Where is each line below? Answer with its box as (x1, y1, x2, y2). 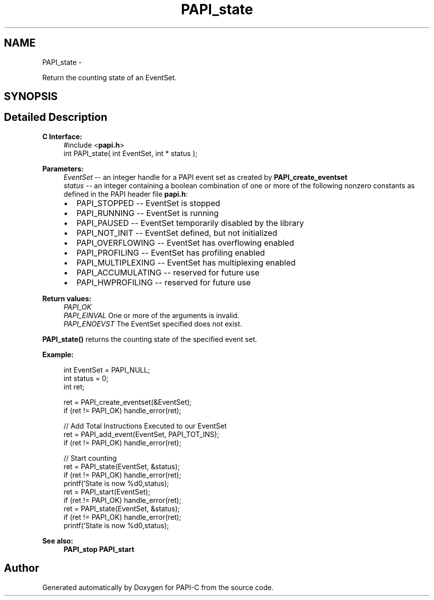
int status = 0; (63, 374, 108, 382)
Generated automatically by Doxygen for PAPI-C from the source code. (42, 583, 274, 592)
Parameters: (42, 164, 84, 173)
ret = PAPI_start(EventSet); (63, 487, 151, 496)
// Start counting (63, 453, 117, 462)
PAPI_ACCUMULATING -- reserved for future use (76, 267, 260, 277)
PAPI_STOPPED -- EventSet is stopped (76, 198, 220, 208)
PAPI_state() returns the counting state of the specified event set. (42, 334, 257, 343)
